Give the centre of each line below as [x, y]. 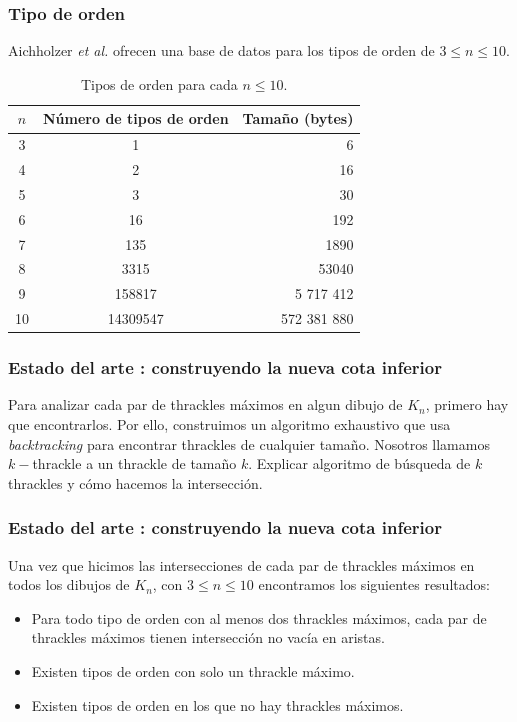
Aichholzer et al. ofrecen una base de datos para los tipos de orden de [221, 50]
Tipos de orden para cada [159, 83]
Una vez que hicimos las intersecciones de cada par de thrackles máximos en [241, 564]
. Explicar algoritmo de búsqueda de [359, 463]
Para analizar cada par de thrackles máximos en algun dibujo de [205, 404]
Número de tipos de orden [136, 118]
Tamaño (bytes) [298, 118]
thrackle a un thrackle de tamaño [134, 463]
